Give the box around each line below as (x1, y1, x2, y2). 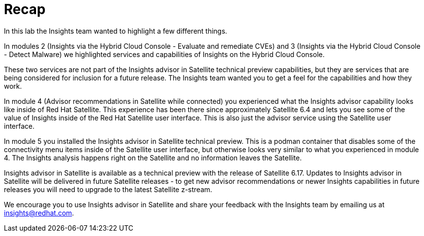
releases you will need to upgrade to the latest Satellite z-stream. (4, 185, 212, 194)
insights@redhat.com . (4, 208, 74, 217)
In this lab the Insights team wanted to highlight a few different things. (4, 26, 227, 35)
